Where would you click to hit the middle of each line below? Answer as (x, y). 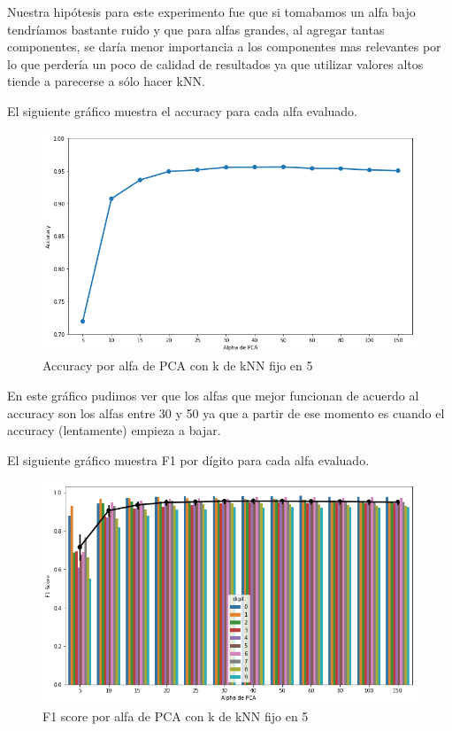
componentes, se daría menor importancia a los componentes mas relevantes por (224, 47)
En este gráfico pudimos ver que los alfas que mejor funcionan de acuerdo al (213, 395)
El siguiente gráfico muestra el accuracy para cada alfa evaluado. (182, 110)
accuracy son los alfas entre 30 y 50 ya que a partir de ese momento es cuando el (226, 412)
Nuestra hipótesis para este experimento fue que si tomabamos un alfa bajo (211, 12)
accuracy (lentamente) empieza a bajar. (114, 430)
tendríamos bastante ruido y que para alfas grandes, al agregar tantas (196, 29)
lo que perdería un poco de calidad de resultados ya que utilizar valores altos (215, 63)
